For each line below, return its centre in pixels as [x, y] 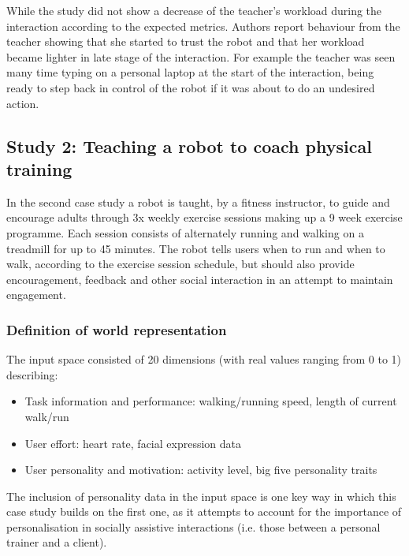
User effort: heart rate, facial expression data [133, 443]
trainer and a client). [57, 542]
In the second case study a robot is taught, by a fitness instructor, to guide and [198, 202]
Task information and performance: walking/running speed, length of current [211, 401]
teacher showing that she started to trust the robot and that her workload [186, 41]
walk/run [47, 416]
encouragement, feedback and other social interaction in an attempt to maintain [200, 279]
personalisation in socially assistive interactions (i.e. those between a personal [193, 526]
